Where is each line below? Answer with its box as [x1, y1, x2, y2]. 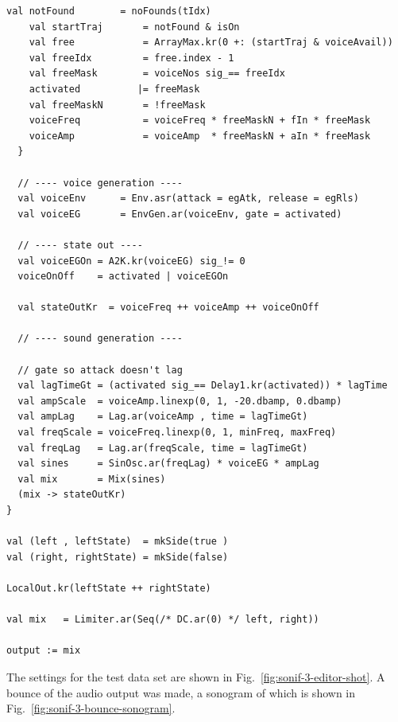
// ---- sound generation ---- [17, 333, 183, 345]
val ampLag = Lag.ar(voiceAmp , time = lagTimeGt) [17, 411, 308, 423]
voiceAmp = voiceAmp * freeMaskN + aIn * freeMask [29, 130, 371, 142]
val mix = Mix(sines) [17, 473, 166, 485]
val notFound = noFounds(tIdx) [6, 6, 211, 17]
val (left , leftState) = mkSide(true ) [6, 536, 229, 548]
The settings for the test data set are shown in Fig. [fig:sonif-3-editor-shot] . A [6, 668, 385, 685]
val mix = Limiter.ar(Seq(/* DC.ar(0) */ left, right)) [6, 614, 319, 626]
